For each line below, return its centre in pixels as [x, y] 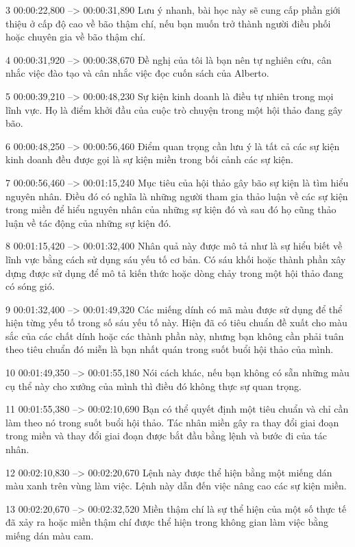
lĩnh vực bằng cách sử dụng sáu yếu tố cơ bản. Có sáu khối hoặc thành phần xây [176, 259]
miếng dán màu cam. [50, 535]
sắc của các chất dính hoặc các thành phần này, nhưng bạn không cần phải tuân [175, 336]
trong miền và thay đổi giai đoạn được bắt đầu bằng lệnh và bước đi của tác [167, 436]
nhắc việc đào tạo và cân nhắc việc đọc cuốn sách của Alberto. [137, 73]
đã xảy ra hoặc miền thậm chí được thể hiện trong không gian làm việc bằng [167, 522]
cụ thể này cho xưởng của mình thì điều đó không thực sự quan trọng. [154, 386]
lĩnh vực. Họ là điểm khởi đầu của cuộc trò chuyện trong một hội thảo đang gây [174, 109]
